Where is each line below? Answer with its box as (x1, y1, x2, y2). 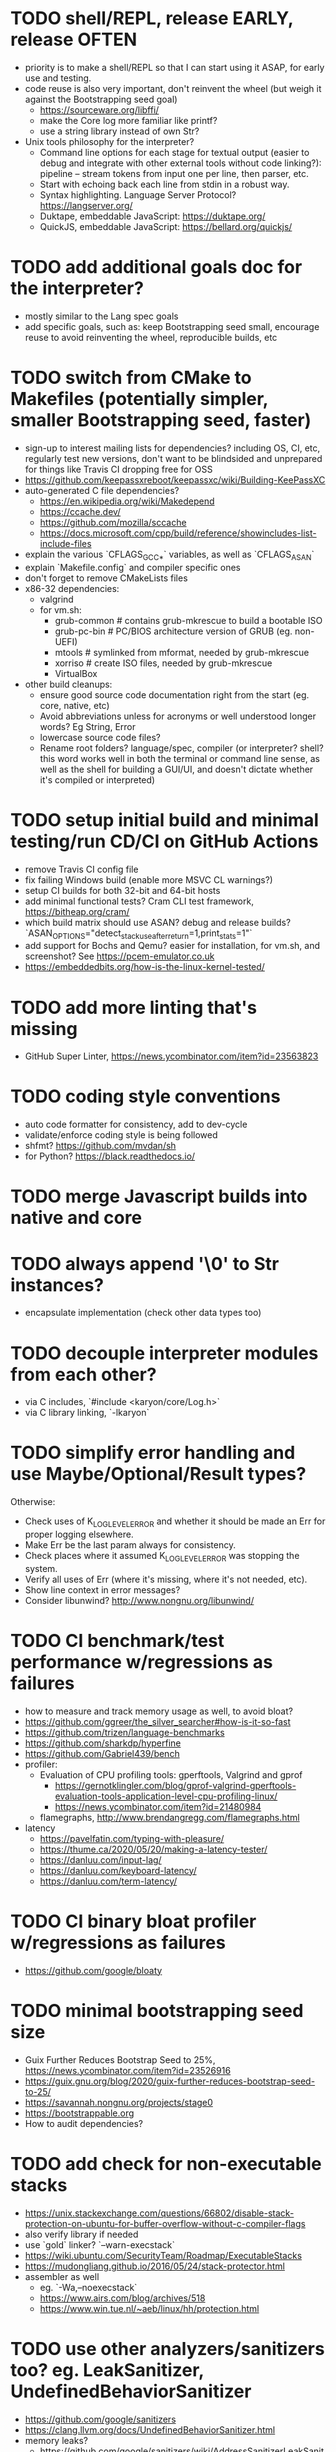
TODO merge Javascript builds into (10, 1185, 308, 1208)
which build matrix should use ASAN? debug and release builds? (24, 916, 292, 928)
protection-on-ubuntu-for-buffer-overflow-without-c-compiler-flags (24, 2217, 306, 2229)
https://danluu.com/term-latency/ (39, 1875, 178, 1887)
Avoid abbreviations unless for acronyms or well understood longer (39, 710, 317, 722)
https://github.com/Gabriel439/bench (24, 1747, 180, 1759)
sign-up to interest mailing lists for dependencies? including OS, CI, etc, (24, 442, 321, 454)
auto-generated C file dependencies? (24, 484, 180, 496)
